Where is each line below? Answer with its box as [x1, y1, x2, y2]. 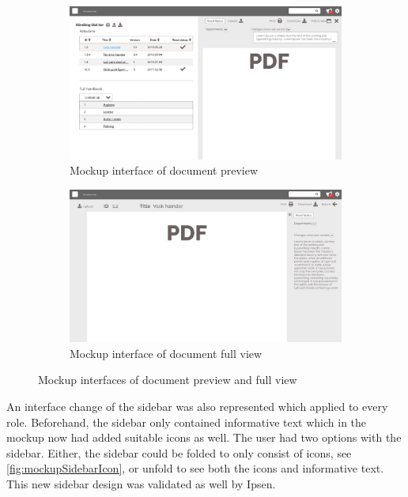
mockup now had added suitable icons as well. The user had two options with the [6, 429, 402, 446]
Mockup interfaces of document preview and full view [38, 371, 297, 388]
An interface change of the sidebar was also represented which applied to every [6, 397, 388, 414]
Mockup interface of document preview [70, 162, 259, 179]
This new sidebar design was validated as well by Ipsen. [6, 475, 276, 491]
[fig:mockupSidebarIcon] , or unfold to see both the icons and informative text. [6, 460, 384, 476]
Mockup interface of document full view [70, 345, 263, 361]
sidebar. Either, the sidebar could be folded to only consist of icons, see [6, 444, 352, 461]
